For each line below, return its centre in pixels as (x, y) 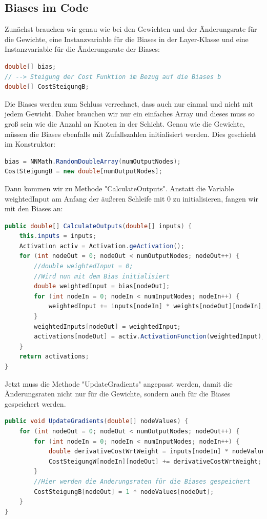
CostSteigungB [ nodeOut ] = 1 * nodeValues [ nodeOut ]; (124, 492)
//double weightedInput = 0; (84, 266)
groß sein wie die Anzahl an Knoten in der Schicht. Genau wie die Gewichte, (125, 123)
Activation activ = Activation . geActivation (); (102, 246)
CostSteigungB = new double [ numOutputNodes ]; (84, 172)
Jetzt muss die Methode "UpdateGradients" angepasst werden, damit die (119, 383)
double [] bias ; (30, 66)
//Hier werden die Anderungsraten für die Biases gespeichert (142, 481)
